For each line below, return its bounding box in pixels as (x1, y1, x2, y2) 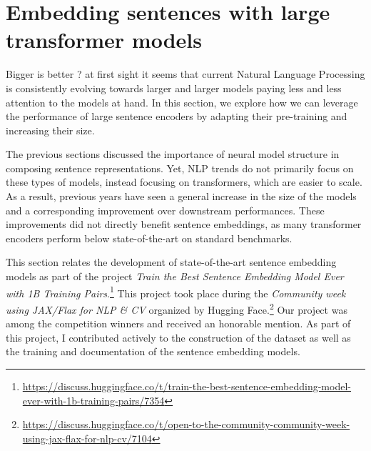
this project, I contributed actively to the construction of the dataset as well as (6, 329, 351, 345)
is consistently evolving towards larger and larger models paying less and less (6, 80, 342, 95)
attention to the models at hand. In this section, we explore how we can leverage (6, 94, 358, 109)
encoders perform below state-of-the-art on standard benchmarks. (6, 230, 293, 245)
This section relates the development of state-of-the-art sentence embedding (6, 254, 337, 269)
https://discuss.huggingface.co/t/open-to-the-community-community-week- (22, 417, 350, 432)
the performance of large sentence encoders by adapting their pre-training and (6, 109, 347, 124)
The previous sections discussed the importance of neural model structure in (6, 147, 340, 162)
